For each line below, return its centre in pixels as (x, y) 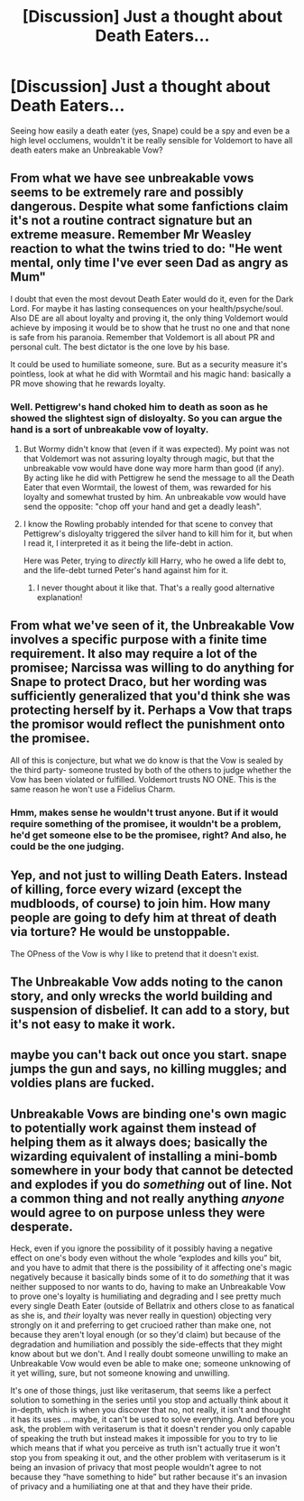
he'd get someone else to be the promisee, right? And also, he (148, 835)
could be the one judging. (67, 846)
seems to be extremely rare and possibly (127, 193)
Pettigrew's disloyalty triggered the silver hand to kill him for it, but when (158, 533)
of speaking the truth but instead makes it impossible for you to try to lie (144, 1439)
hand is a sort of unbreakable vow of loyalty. (110, 429)
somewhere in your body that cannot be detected (152, 1170)
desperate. (41, 1226)
